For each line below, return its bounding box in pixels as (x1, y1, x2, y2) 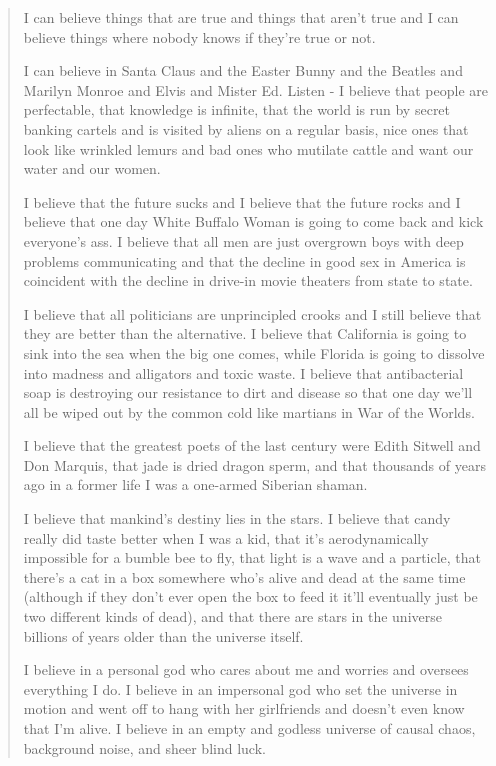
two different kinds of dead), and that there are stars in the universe (23, 606, 442, 627)
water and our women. (23, 158, 161, 179)
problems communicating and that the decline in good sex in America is (23, 250, 466, 271)
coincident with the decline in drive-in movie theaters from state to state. (23, 270, 473, 291)
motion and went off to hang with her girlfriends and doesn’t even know (23, 698, 465, 719)
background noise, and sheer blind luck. (23, 737, 266, 758)
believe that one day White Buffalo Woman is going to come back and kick (23, 211, 484, 232)
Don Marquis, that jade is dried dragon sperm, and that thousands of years (23, 454, 486, 475)
